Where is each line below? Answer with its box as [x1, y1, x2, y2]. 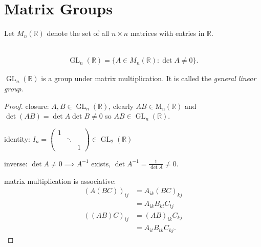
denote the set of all [47, 28, 110, 39]
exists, [91, 158, 111, 168]
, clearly [108, 100, 134, 111]
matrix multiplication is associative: [4, 175, 116, 186]
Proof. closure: [4, 100, 49, 111]
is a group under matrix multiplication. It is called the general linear [41, 73, 256, 84]
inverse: [4, 158, 28, 168]
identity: [4, 133, 30, 144]
